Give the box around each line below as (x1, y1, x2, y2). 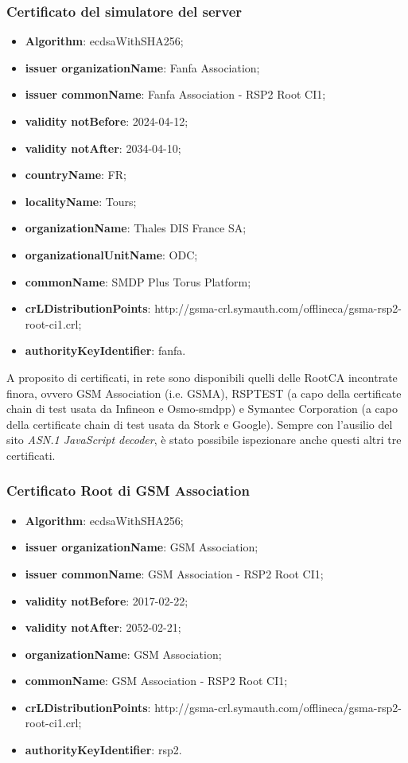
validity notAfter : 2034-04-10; (25, 139, 181, 156)
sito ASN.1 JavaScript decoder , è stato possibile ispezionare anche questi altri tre (6, 431, 402, 448)
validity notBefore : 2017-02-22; (25, 592, 188, 609)
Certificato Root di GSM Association (6, 481, 250, 500)
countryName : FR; (25, 166, 126, 183)
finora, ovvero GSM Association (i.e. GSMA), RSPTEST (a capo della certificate (6, 384, 402, 401)
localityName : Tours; (25, 193, 137, 209)
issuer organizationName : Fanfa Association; (25, 59, 260, 76)
